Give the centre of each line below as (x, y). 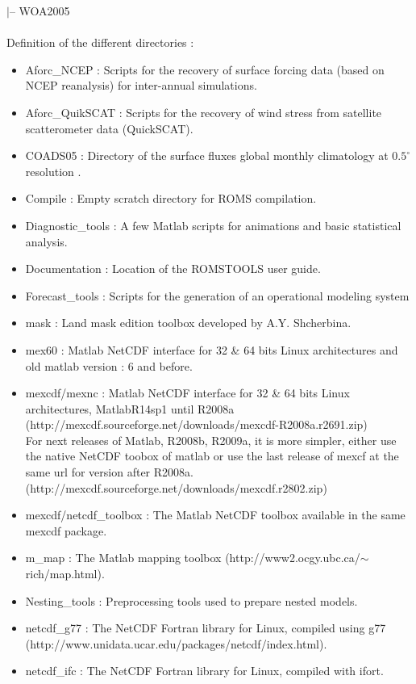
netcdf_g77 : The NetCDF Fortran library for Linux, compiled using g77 (206, 628)
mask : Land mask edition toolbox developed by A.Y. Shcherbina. (188, 323)
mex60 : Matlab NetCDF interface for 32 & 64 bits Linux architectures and (212, 349)
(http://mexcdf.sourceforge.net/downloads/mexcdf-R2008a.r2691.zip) (196, 424)
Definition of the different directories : (100, 42)
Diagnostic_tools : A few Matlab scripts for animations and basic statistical (213, 225)
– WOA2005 (40, 10)
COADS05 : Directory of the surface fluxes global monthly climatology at (207, 155)
